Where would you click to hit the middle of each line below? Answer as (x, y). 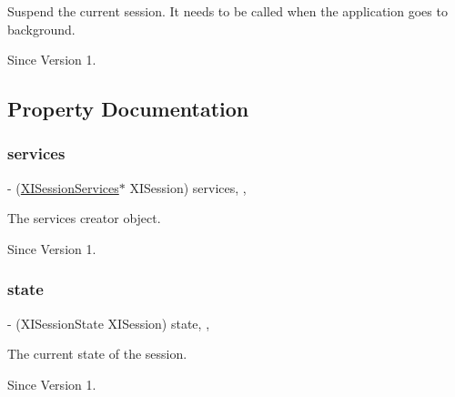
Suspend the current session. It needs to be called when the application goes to (227, 11)
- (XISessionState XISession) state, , (109, 323)
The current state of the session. (97, 354)
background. (41, 29)
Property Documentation (128, 109)
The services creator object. (84, 218)
